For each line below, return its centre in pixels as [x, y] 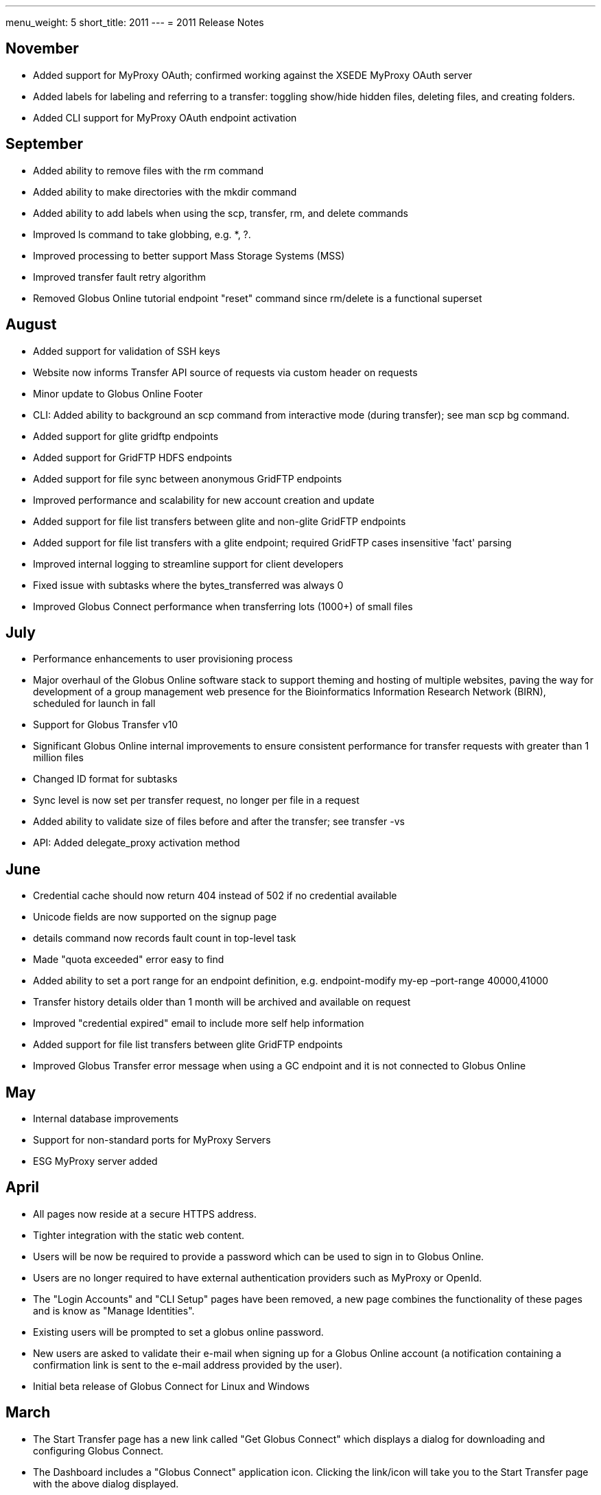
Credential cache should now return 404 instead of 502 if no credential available [215, 896]
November [42, 49]
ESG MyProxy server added [95, 1161]
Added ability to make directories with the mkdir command [165, 192]
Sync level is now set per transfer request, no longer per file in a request [196, 800]
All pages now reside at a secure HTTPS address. [145, 1214]
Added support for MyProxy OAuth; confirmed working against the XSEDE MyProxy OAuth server [253, 75]
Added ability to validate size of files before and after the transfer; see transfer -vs [219, 822]
